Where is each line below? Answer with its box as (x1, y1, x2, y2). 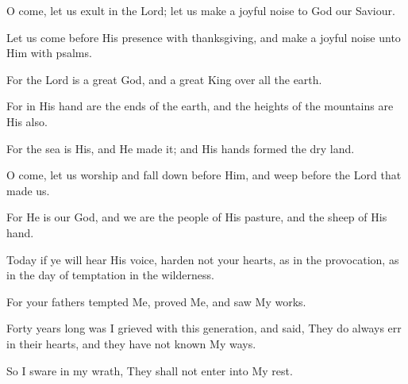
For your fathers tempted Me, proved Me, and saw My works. (6, 293, 306, 309)
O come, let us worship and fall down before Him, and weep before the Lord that (6, 167, 402, 183)
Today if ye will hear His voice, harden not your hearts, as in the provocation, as (6, 251, 399, 267)
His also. (6, 113, 48, 129)
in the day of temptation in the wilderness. (6, 267, 214, 283)
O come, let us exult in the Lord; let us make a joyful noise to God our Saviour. (6, 2, 395, 18)
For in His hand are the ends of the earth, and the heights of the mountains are (6, 98, 394, 114)
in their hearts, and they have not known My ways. (6, 335, 256, 351)
